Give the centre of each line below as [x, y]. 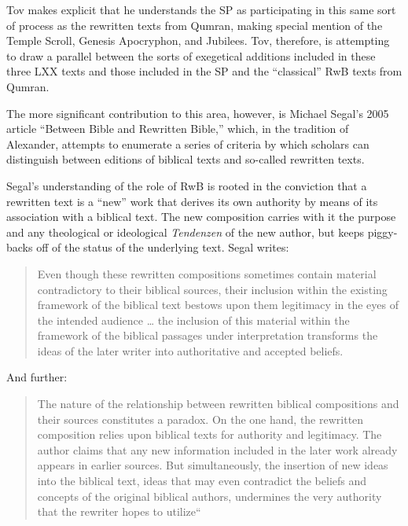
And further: [37, 377]
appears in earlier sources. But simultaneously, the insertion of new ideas [213, 465]
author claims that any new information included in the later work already [217, 449]
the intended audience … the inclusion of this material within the [193, 320]
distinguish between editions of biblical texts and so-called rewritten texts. [186, 159]
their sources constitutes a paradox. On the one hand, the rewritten [200, 419]
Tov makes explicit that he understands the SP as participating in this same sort [201, 9]
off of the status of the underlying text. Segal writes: [163, 247]
